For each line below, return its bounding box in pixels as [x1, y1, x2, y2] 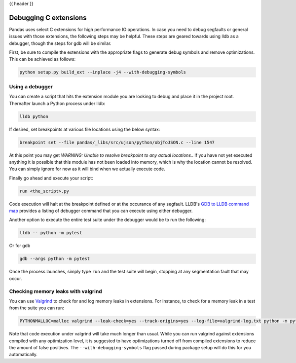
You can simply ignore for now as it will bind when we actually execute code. [9, 166, 165, 172]
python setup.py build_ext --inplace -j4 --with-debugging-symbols [19, 70, 186, 75]
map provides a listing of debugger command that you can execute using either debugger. [9, 208, 193, 214]
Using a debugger [9, 83, 53, 90]
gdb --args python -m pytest [19, 256, 90, 261]
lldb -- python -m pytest [19, 230, 82, 236]
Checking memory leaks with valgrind [9, 288, 102, 294]
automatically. [9, 352, 38, 358]
